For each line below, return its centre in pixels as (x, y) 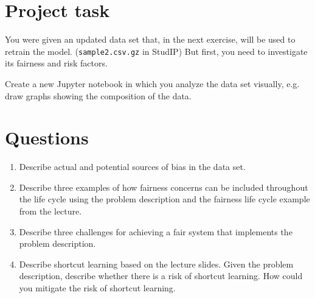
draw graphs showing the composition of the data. (98, 95)
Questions (47, 137)
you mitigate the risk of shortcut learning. (97, 288)
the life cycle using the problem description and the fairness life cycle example (164, 199)
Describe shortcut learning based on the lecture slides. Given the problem (156, 264)
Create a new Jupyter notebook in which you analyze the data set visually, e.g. (152, 83)
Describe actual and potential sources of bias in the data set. (132, 167)
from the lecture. (50, 211)
